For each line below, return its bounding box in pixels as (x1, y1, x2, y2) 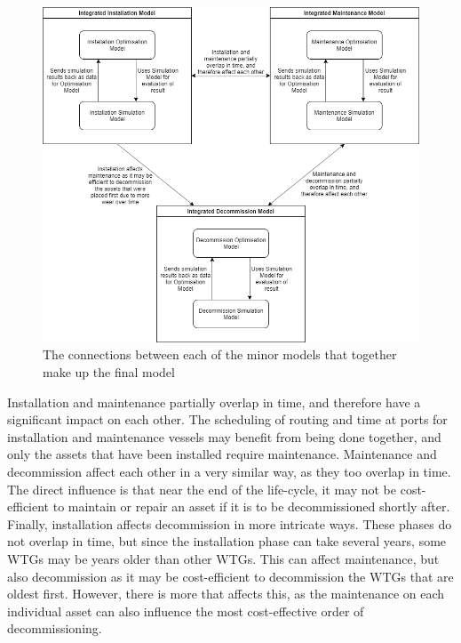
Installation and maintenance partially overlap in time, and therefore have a (7, 392, 421, 411)
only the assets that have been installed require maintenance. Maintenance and (7, 445, 437, 463)
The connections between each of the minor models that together (43, 345, 397, 364)
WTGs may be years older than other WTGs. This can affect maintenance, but (7, 550, 440, 567)
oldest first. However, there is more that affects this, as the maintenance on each (7, 584, 445, 603)
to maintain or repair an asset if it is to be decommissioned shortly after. (52, 497, 450, 516)
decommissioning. (7, 619, 102, 638)
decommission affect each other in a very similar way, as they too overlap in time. (7, 462, 451, 481)
